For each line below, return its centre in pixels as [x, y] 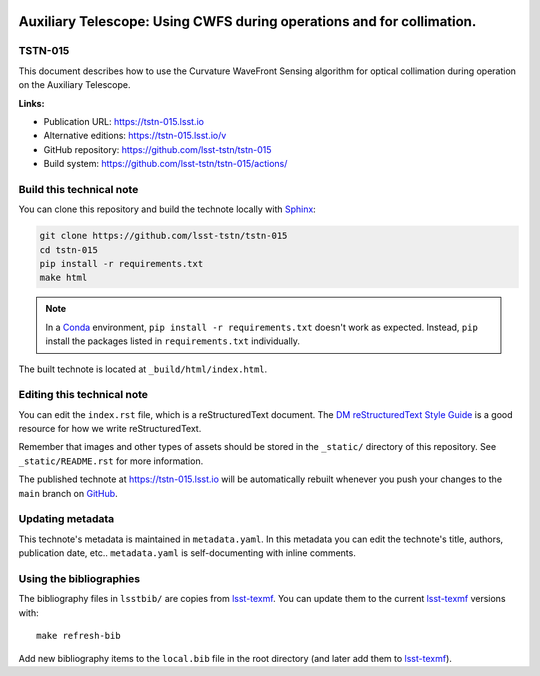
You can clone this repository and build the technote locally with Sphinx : [167, 209]
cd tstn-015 [69, 249]
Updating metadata [66, 519]
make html [63, 278]
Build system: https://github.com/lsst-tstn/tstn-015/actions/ [165, 164]
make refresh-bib [78, 636]
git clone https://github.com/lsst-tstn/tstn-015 [163, 236]
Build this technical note [78, 189]
